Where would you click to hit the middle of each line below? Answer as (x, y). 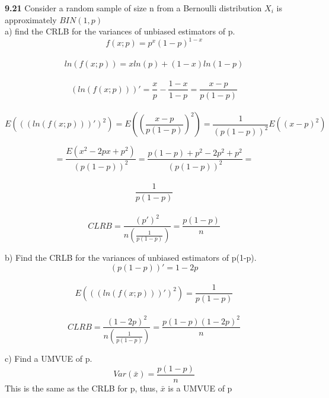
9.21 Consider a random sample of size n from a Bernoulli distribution (133, 8)
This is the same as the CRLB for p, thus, (82, 388)
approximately (31, 19)
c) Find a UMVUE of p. (49, 358)
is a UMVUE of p (200, 388)
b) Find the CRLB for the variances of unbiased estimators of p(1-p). (131, 258)
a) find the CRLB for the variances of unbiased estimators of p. (120, 31)
